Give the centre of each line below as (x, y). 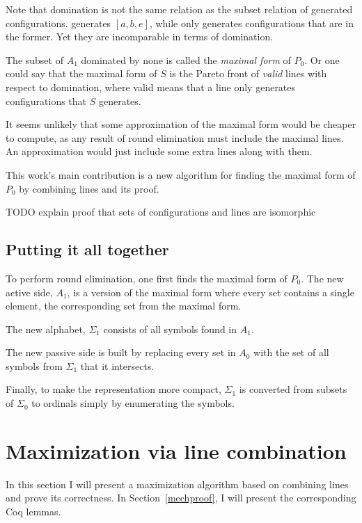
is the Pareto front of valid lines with (248, 73)
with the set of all (291, 352)
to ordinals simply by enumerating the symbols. (133, 403)
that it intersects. (117, 365)
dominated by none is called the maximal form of (186, 59)
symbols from (34, 365)
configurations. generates (58, 23)
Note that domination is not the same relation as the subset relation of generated (179, 9)
